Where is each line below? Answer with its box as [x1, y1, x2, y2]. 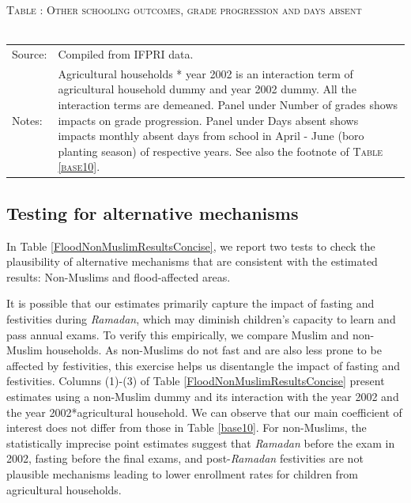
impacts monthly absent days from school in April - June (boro [58, 127, 364, 144]
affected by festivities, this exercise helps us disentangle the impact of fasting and [6, 357, 401, 373]
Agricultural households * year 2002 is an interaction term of [58, 65, 353, 81]
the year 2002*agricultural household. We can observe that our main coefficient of [6, 403, 402, 420]
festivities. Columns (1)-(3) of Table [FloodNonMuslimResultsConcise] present [6, 373, 385, 389]
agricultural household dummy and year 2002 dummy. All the [58, 81, 356, 97]
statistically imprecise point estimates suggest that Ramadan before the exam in [6, 434, 395, 451]
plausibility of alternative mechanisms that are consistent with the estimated [6, 253, 378, 270]
